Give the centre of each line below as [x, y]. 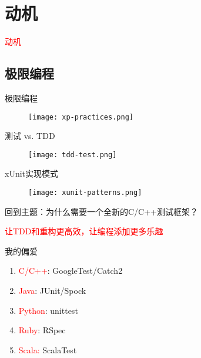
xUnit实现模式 [32, 173]
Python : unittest [48, 310]
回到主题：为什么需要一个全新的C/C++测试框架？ [101, 211]
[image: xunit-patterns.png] [85, 193]
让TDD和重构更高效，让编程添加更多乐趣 [84, 231]
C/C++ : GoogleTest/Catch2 [71, 271]
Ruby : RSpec [42, 330]
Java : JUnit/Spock [52, 291]
